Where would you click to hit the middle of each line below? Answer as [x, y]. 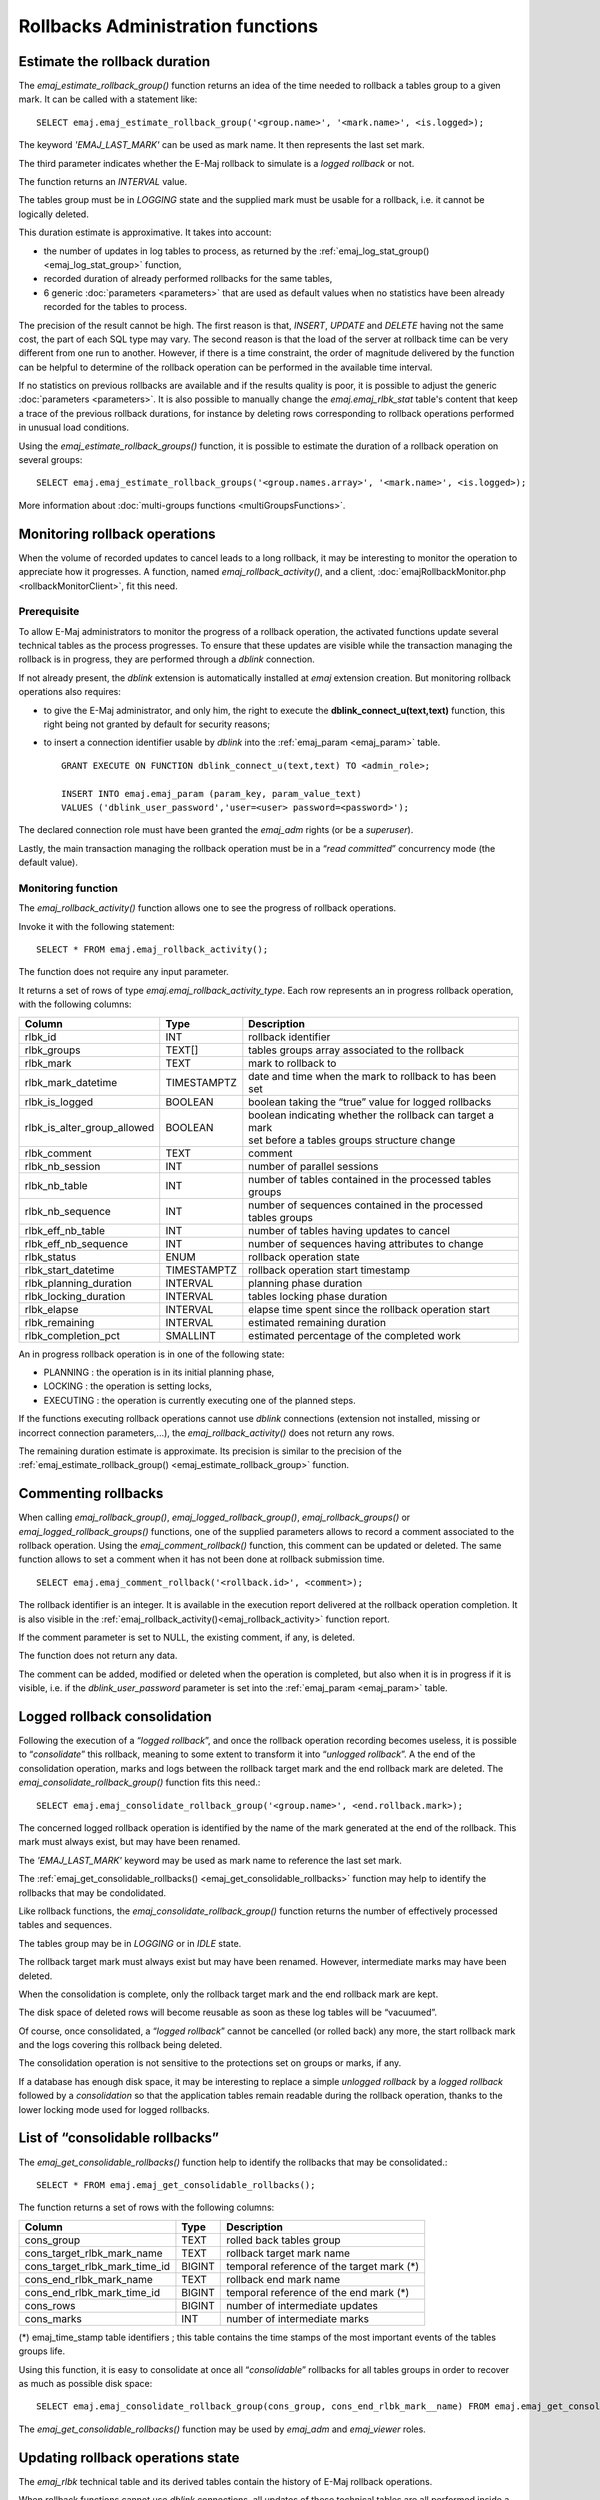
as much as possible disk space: [85, 2383]
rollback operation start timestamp [329, 1270]
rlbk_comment [58, 1153]
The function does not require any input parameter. [123, 972]
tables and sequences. [65, 1925]
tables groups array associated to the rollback [356, 1050]
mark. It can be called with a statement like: [108, 99]
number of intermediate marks [298, 2318]
